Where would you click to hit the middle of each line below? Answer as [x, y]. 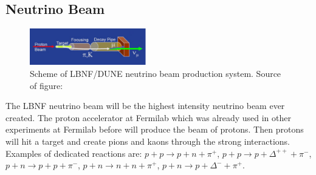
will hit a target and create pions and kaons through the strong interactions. [148, 141]
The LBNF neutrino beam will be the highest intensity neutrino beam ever [145, 106]
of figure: [46, 85]
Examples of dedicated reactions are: [74, 153]
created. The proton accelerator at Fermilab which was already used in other [148, 117]
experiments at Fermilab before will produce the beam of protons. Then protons [155, 129]
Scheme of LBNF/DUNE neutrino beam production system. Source [156, 74]
